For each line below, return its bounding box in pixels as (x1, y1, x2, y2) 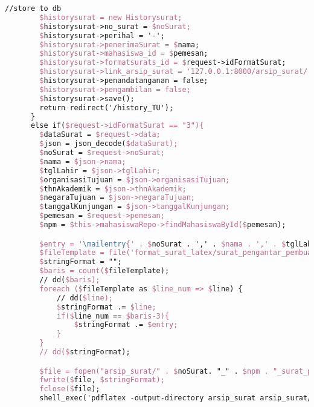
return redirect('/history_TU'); (39, 103, 174, 112)
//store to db (5, 4, 62, 13)
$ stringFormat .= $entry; (74, 320, 178, 329)
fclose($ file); (39, 385, 100, 394)
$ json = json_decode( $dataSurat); (39, 139, 178, 148)
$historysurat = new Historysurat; (39, 13, 182, 22)
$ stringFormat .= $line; (56, 302, 156, 311)
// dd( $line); (56, 293, 113, 302)
